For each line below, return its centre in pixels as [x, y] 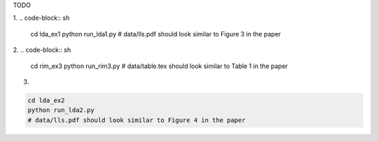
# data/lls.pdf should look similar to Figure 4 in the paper [136, 120]
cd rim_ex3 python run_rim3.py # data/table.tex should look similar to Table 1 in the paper [159, 66]
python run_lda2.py [61, 110]
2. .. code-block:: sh [42, 50]
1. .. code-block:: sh [41, 18]
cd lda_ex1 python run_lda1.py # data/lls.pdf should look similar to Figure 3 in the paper [156, 34]
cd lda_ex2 [46, 100]
